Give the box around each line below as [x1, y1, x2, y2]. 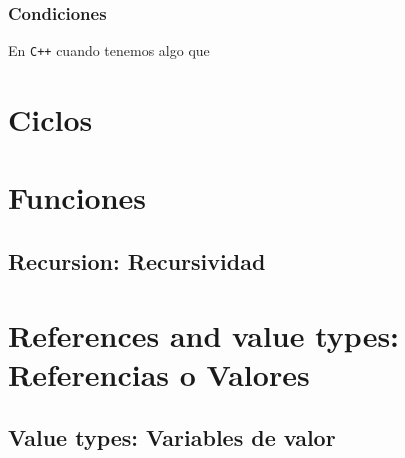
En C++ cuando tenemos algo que [8, 40, 210, 61]
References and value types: [8, 314, 400, 355]
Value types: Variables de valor [8, 422, 336, 453]
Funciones [8, 177, 147, 218]
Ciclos [8, 99, 93, 140]
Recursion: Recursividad [8, 246, 266, 277]
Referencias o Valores [8, 353, 310, 394]
